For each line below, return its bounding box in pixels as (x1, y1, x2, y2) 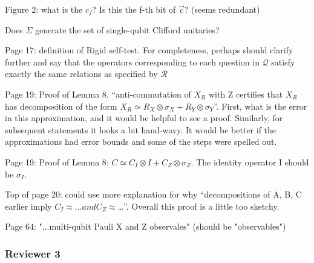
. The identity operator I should (191, 155, 309, 168)
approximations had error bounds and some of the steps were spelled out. (5, 135, 277, 148)
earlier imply (5, 199, 52, 212)
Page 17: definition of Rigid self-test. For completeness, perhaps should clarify (5, 44, 293, 56)
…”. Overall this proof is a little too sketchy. (117, 199, 280, 212)
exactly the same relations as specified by (5, 67, 158, 80)
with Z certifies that (208, 87, 283, 100)
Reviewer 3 (5, 245, 61, 261)
